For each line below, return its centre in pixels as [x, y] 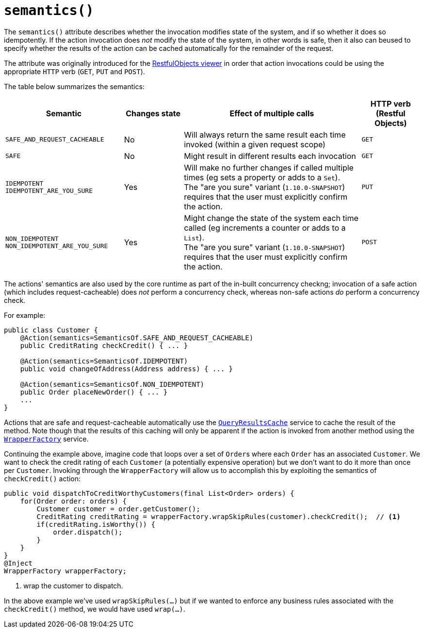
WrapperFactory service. [46, 439]
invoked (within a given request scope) [255, 144]
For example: [25, 315]
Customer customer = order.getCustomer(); [118, 509]
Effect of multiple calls [272, 113]
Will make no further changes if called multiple [269, 167]
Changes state [153, 113]
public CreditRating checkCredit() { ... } [104, 345]
